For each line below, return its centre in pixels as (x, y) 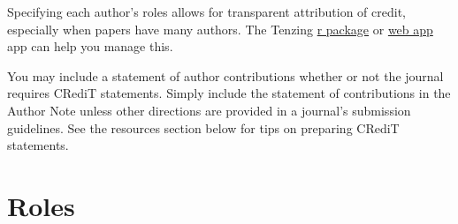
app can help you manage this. (90, 46)
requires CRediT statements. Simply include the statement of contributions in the (229, 93)
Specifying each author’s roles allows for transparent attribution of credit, (206, 11)
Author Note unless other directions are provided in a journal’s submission (209, 110)
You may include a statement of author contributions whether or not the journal (225, 75)
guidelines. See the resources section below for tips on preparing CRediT (203, 127)
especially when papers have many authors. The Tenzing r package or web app (220, 29)
